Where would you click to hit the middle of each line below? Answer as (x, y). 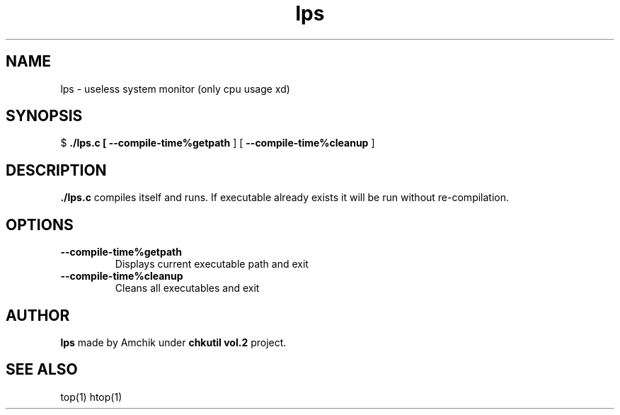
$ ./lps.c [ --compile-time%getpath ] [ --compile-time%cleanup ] (218, 143)
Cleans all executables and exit (187, 288)
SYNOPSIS (44, 116)
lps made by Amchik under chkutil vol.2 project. (173, 342)
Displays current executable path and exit (212, 264)
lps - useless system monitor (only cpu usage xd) (175, 89)
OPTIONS (40, 224)
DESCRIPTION (56, 170)
